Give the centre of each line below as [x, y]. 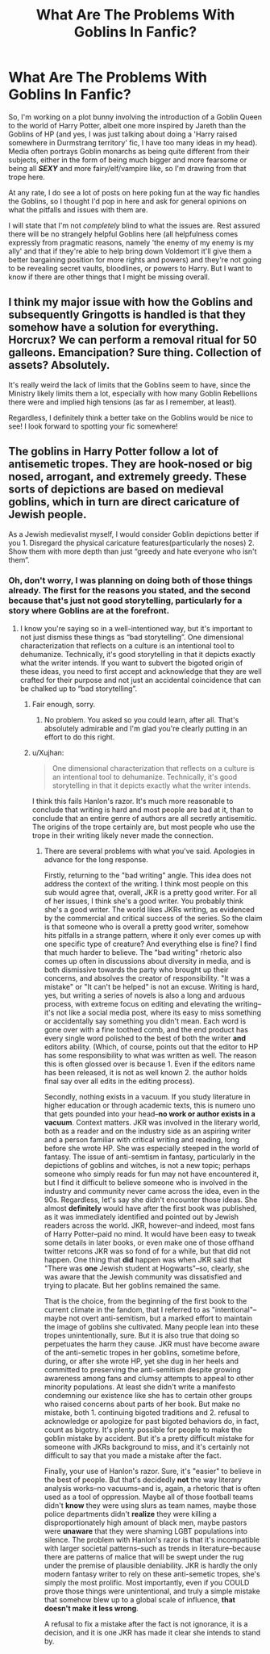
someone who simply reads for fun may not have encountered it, [152, 1174]
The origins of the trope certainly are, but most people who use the [143, 827]
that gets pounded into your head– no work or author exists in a [150, 1114]
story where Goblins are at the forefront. [89, 611]
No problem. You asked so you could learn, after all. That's [141, 719]
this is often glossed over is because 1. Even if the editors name [150, 1064]
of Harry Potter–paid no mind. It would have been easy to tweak [150, 1233]
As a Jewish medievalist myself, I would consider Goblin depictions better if [134, 534]
